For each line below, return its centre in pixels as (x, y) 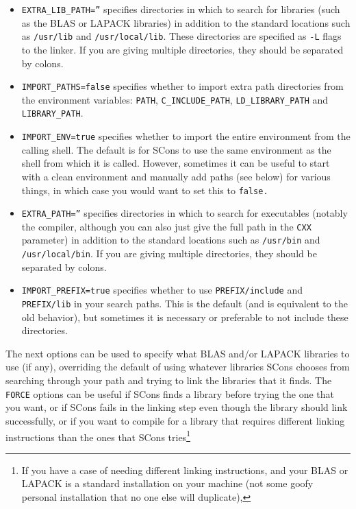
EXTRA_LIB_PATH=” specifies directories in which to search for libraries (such (181, 9)
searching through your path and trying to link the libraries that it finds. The (169, 380)
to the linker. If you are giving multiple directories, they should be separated (182, 49)
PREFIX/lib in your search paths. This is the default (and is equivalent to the (185, 304)
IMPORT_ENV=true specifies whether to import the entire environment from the (186, 136)
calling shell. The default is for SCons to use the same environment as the (176, 149)
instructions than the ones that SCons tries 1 (98, 436)
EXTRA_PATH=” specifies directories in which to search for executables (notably (185, 213)
